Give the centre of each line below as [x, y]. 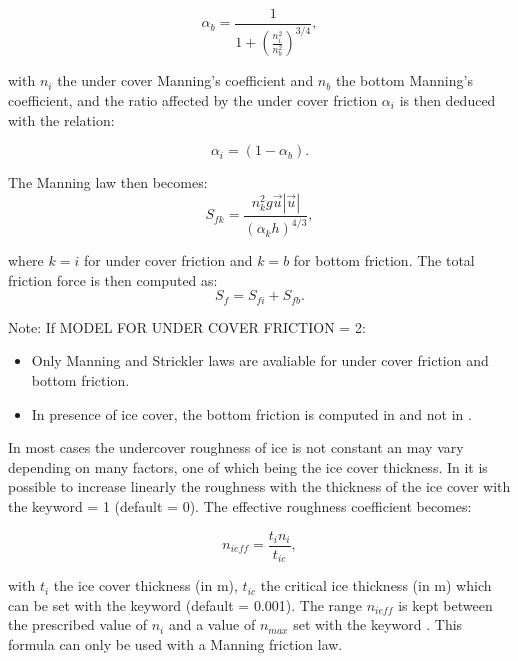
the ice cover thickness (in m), [145, 585]
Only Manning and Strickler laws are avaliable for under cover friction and [260, 360]
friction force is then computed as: [113, 279]
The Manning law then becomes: [108, 182]
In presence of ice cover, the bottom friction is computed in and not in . [251, 413]
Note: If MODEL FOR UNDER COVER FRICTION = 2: [187, 326]
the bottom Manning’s [404, 80]
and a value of [212, 624]
